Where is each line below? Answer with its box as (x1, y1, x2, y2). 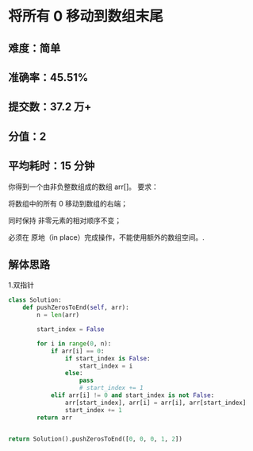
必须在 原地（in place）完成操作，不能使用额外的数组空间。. (8, 232, 205, 242)
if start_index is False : (64, 354, 151, 362)
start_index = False (36, 326, 105, 333)
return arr (36, 414, 73, 422)
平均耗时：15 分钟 (8, 160, 95, 173)
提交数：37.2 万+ (8, 100, 92, 114)
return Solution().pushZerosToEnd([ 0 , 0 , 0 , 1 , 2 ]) (8, 434, 182, 443)
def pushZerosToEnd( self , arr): (22, 303, 129, 312)
